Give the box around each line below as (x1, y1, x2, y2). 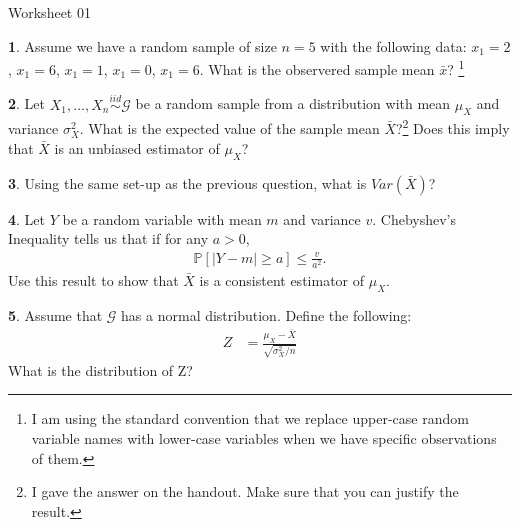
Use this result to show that (8, 269, 179, 290)
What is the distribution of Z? (8, 359, 193, 380)
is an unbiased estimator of (54, 137, 220, 158)
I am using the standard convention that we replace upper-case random (31, 408, 469, 429)
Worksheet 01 (8, 2, 91, 22)
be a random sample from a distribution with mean (135, 93, 451, 114)
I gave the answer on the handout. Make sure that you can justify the (31, 481, 459, 502)
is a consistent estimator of (199, 269, 365, 290)
